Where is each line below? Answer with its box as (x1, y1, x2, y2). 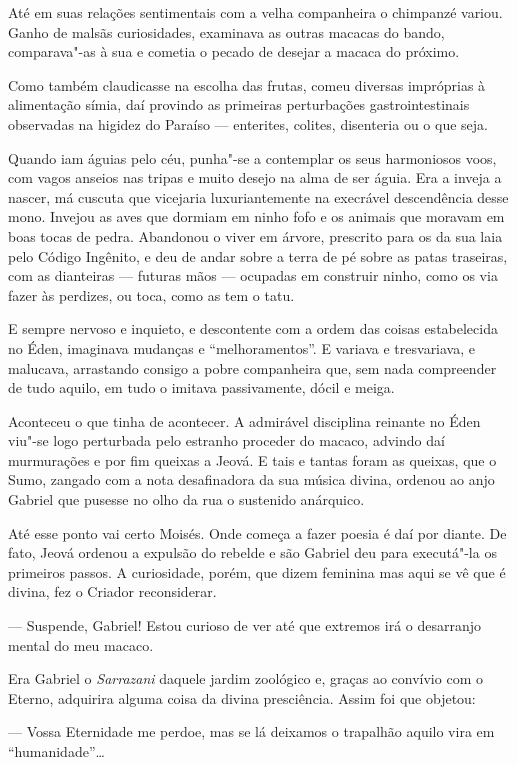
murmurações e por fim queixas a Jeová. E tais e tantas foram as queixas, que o (8, 449, 497, 470)
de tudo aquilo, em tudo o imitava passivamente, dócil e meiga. (8, 377, 395, 398)
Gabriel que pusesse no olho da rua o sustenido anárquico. (8, 489, 365, 510)
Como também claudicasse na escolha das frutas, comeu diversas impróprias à (8, 74, 486, 95)
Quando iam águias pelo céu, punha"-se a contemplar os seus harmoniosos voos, (8, 147, 497, 168)
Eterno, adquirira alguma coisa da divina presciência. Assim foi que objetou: (8, 687, 476, 708)
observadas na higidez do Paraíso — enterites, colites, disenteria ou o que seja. (8, 113, 488, 134)
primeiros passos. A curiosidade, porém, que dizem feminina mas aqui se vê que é (8, 561, 506, 582)
